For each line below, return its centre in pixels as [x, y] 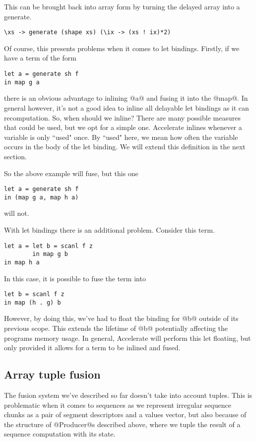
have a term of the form [40, 58]
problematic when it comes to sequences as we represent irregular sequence [118, 405]
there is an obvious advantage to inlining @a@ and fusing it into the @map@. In [126, 98]
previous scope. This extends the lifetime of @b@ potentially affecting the [116, 328]
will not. [17, 213]
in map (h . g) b [32, 302]
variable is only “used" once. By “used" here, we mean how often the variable [121, 137]
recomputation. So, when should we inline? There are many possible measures [122, 117]
